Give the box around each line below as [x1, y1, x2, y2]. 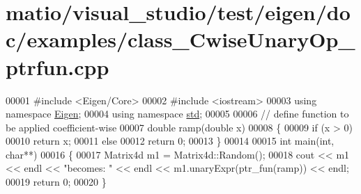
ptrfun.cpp [6, 52, 109, 81]
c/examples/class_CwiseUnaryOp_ [6, 25, 355, 54]
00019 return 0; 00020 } [6, 175, 107, 189]
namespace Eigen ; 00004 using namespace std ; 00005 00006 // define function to [6, 106, 349, 121]
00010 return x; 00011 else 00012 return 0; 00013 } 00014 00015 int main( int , [6, 134, 335, 148]
